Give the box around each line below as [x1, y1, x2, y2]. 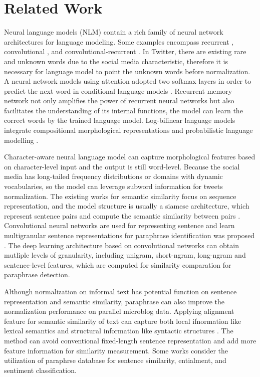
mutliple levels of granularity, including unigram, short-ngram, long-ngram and [4, 250, 246, 260]
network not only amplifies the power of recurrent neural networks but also [4, 95, 234, 106]
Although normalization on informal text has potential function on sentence [4, 286, 237, 296]
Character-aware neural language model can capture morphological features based [4, 151, 255, 162]
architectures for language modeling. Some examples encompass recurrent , [4, 36, 234, 47]
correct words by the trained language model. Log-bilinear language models [4, 115, 235, 125]
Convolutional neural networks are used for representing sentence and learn [4, 220, 235, 231]
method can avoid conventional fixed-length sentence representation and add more [4, 335, 256, 345]
